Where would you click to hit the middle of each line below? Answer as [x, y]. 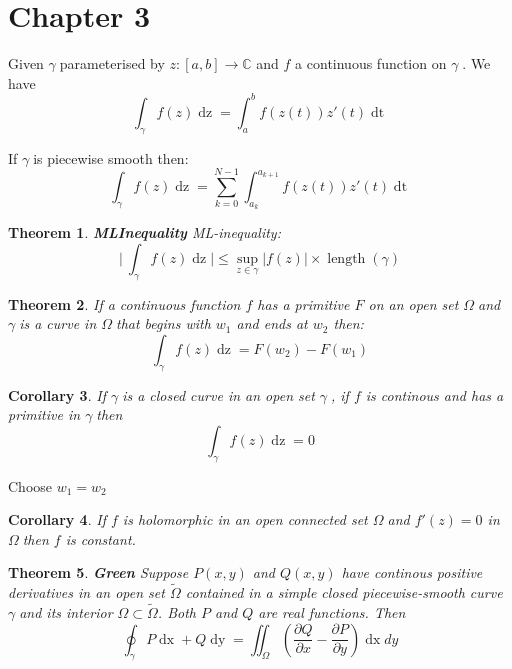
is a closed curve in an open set [218, 394]
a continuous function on [371, 63]
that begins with [163, 323]
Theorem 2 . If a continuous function [124, 303]
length [346, 258]
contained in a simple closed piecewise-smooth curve [344, 592]
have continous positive [412, 572]
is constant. [100, 538]
